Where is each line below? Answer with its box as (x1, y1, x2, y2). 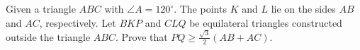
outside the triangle (6, 29, 91, 44)
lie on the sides (271, 1, 336, 15)
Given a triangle (6, 1, 76, 15)
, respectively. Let (39, 15, 116, 30)
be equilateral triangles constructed (189, 15, 342, 30)
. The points (174, 1, 227, 15)
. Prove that (115, 29, 168, 44)
